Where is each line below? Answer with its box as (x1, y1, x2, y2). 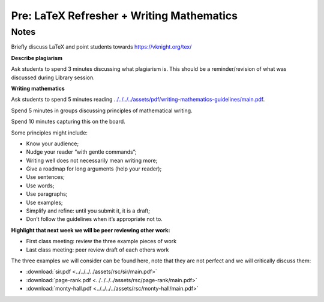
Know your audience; (26, 140, 79, 147)
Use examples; (26, 199, 63, 206)
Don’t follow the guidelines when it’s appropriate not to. (26, 216, 163, 223)
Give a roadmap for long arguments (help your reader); (26, 165, 162, 172)
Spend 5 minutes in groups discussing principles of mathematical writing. (11, 107, 193, 114)
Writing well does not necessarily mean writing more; (26, 157, 158, 164)
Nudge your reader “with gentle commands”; (26, 148, 137, 156)
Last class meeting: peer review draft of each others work (26, 246, 169, 253)
